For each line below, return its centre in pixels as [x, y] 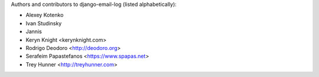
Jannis [34, 32]
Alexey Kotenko [45, 15]
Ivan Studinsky [44, 23]
